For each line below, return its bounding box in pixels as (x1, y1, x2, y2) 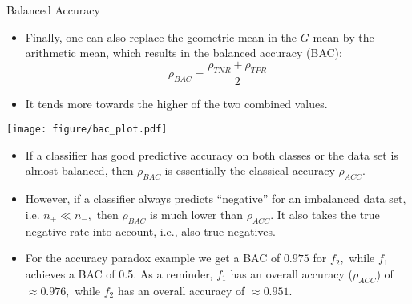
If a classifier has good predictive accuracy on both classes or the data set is (25, 146, 398, 163)
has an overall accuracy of (117, 282, 245, 298)
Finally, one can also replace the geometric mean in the (25, 28, 297, 45)
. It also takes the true (270, 205, 380, 222)
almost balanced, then (25, 162, 134, 179)
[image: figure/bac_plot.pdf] (6, 124, 168, 136)
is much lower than (150, 205, 244, 222)
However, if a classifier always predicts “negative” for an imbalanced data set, (25, 190, 406, 207)
